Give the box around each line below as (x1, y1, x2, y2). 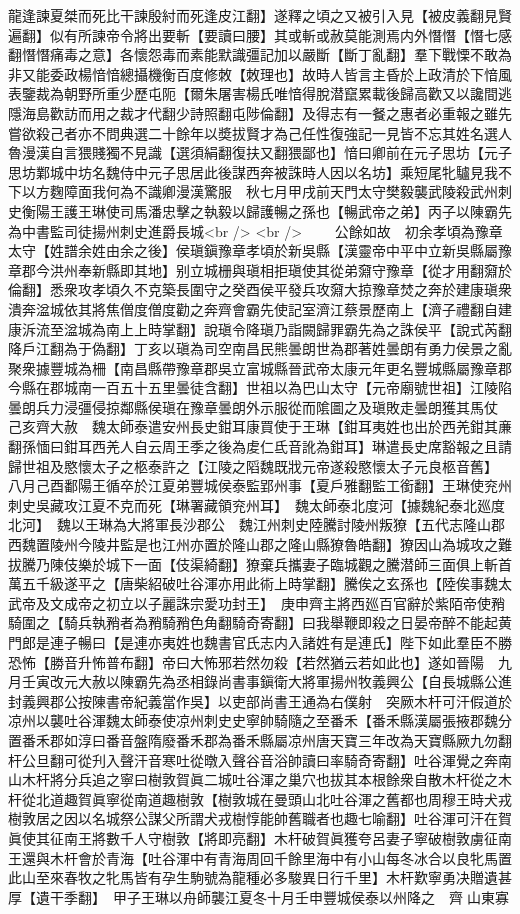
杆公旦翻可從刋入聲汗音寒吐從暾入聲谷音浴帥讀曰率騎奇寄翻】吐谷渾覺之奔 (8, 749, 498, 770)
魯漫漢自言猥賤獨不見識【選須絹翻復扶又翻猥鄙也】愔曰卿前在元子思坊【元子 (8, 142, 512, 163)
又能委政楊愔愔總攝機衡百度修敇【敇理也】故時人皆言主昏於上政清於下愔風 (21, 63, 512, 84)
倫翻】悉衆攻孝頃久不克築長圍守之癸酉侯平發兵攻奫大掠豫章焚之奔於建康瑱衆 (8, 279, 512, 300)
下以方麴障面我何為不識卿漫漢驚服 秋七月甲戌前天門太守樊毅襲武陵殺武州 (8, 181, 498, 202)
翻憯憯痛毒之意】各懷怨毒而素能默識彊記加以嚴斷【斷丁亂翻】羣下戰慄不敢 (8, 44, 498, 65)
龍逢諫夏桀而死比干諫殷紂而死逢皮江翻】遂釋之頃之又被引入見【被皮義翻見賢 (8, 5, 512, 25)
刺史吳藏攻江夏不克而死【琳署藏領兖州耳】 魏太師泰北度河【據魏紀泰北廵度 (8, 494, 505, 515)
